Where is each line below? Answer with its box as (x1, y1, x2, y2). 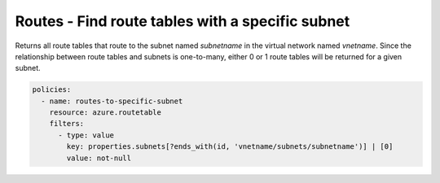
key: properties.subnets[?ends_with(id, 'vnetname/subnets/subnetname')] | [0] (66, 142, 394, 151)
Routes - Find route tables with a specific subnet (15, 12, 350, 30)
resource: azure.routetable (49, 108, 162, 117)
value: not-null (66, 153, 132, 163)
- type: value (58, 130, 114, 140)
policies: (32, 85, 72, 94)
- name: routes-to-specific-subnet (41, 96, 183, 106)
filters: (49, 119, 85, 129)
